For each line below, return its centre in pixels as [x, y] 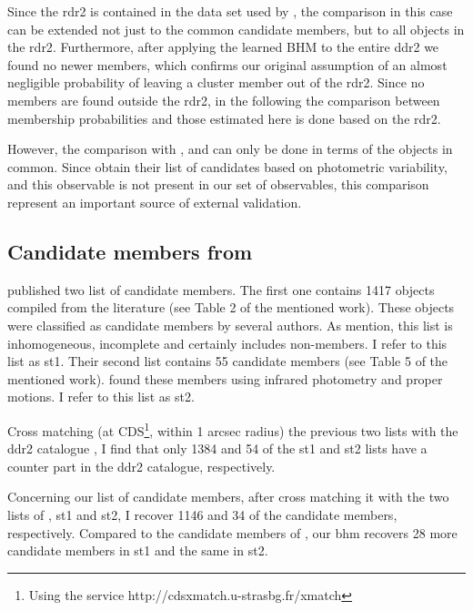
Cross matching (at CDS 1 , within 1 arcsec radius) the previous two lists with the [233, 429]
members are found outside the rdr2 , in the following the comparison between [224, 100]
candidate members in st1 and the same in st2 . [138, 550]
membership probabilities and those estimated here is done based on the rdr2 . [224, 118]
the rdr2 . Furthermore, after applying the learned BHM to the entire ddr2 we [223, 47]
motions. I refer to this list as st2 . [101, 397]
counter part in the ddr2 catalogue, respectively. [141, 466]
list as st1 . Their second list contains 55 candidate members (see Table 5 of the [228, 361]
